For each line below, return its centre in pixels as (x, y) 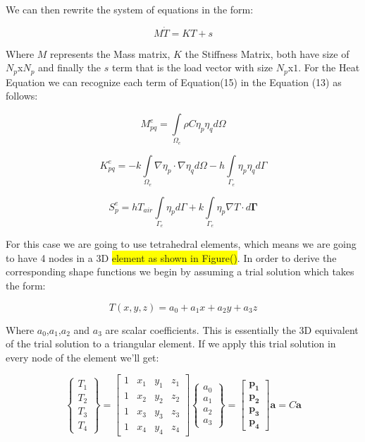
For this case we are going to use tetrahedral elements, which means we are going (181, 244)
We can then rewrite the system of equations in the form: (130, 9)
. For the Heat (329, 67)
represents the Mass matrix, (110, 53)
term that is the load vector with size (192, 67)
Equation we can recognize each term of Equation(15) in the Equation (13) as (174, 82)
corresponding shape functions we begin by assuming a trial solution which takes (180, 271)
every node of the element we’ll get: (82, 357)
